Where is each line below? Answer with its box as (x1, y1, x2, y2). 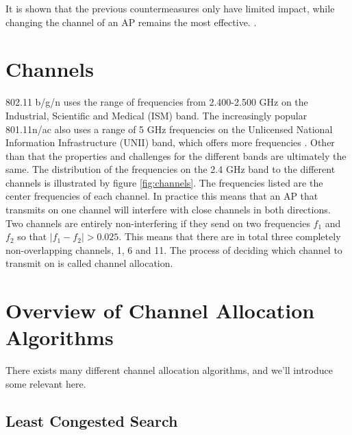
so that (17, 229, 47, 244)
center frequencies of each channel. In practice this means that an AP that (5, 189, 318, 203)
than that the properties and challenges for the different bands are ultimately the (5, 148, 347, 163)
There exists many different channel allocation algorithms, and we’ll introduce (5, 363, 333, 377)
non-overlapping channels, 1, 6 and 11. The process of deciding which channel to (5, 242, 342, 257)
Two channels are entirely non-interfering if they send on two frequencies (5, 215, 310, 230)
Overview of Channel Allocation (5, 296, 315, 325)
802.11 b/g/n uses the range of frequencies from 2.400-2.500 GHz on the (5, 95, 308, 109)
